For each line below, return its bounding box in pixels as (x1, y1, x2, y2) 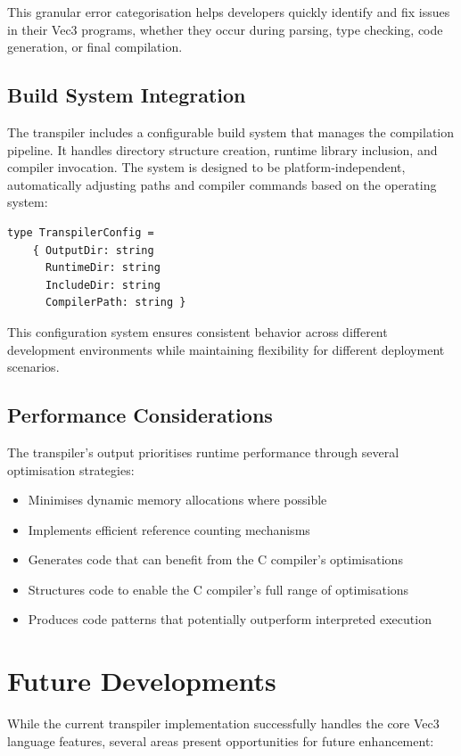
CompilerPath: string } (45, 296, 186, 309)
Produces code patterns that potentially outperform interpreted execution (28, 610, 432, 629)
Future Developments (7, 662, 276, 699)
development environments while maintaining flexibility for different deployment (7, 340, 445, 358)
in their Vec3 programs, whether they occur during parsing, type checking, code (7, 20, 443, 38)
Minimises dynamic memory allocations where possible (28, 490, 327, 509)
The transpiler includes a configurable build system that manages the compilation (7, 122, 455, 141)
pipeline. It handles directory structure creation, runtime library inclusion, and (7, 140, 438, 159)
